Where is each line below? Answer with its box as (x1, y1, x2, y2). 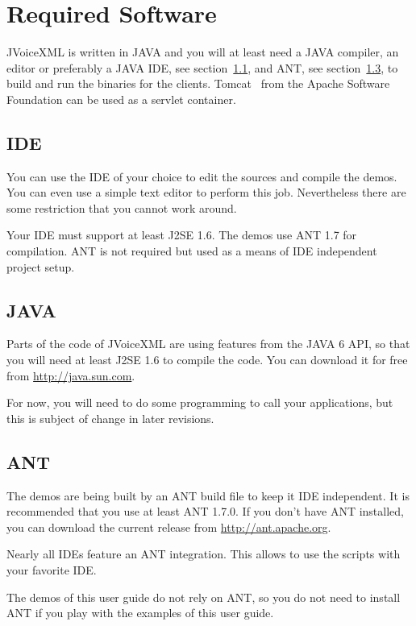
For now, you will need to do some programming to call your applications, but (6, 394, 393, 411)
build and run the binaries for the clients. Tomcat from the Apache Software (6, 75, 390, 92)
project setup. (6, 258, 75, 275)
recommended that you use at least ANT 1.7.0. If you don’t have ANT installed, (6, 503, 404, 520)
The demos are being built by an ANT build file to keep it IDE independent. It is (6, 487, 410, 504)
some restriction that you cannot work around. (6, 199, 237, 216)
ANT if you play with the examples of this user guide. (6, 604, 274, 621)
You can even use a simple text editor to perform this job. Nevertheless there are (6, 184, 406, 201)
